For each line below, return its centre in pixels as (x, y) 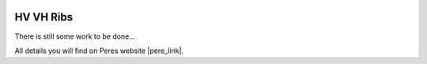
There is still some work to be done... (75, 36)
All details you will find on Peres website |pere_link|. (99, 51)
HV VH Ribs (44, 17)
